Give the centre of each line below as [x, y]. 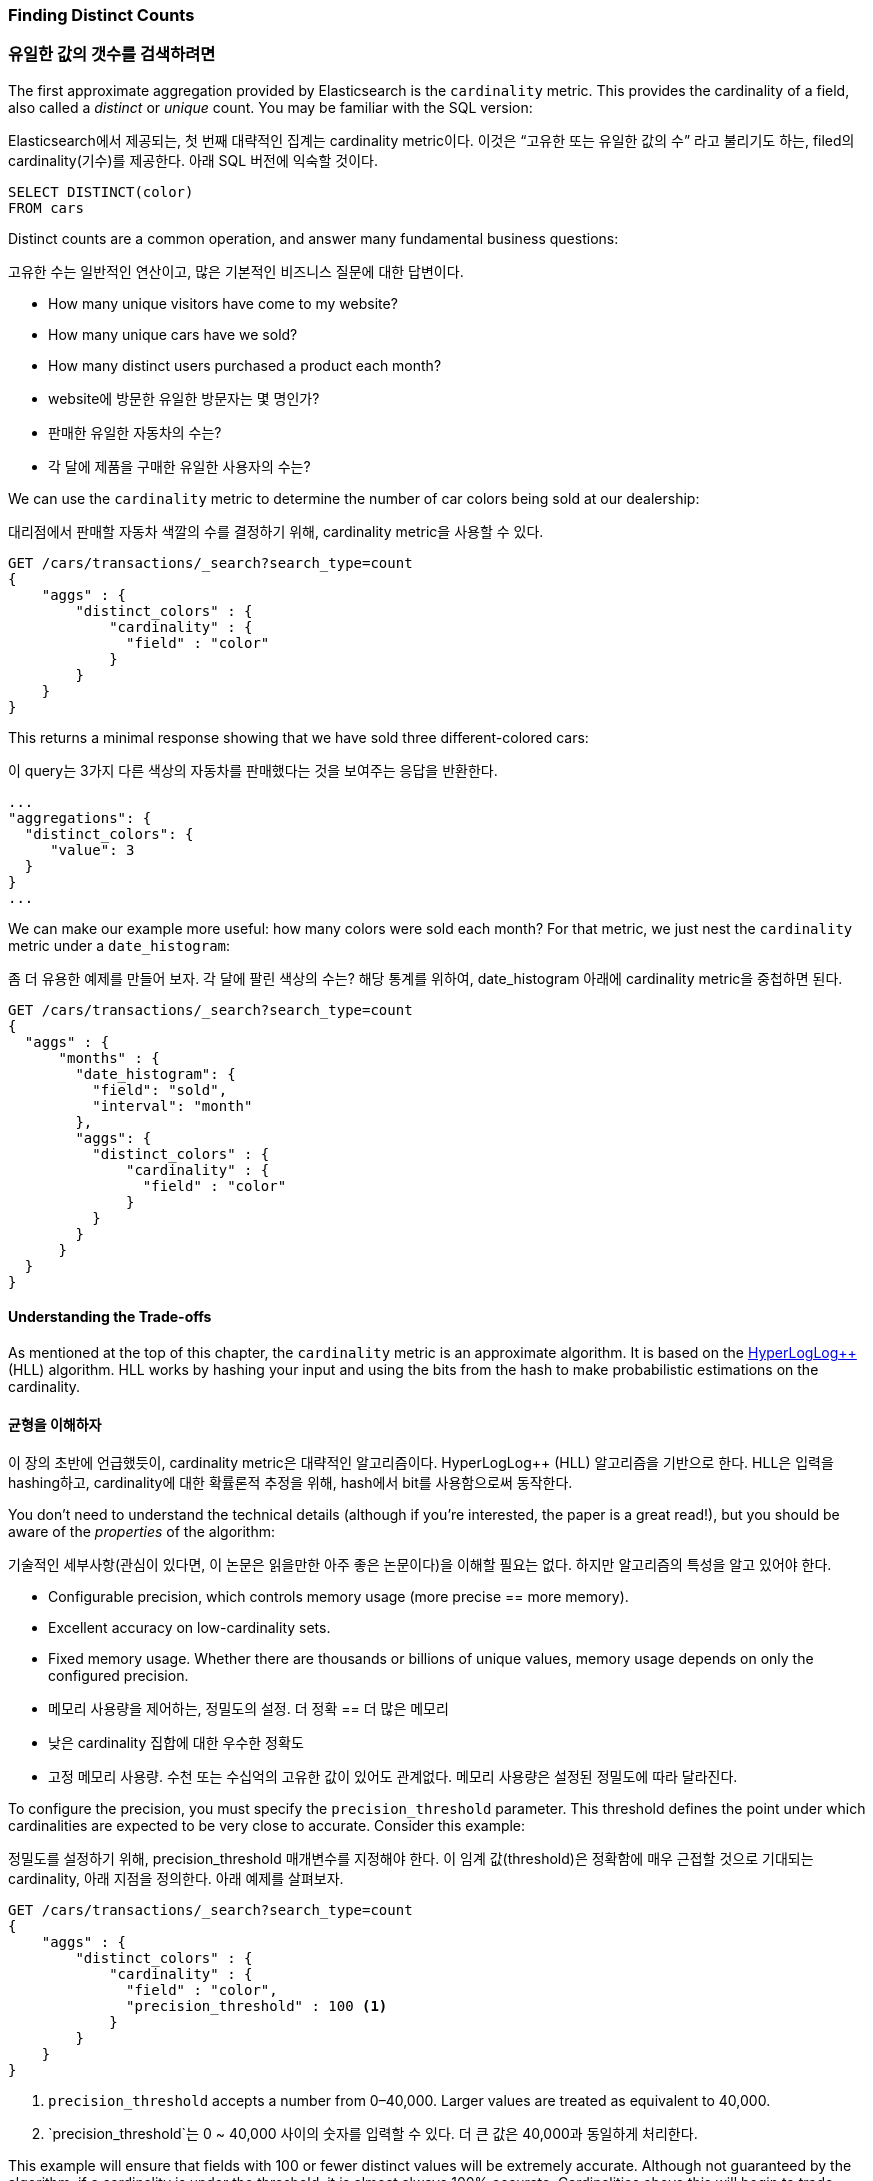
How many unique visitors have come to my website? [223, 303]
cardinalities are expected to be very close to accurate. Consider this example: [267, 1826]
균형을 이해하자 [55, 1424]
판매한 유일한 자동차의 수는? [135, 432]
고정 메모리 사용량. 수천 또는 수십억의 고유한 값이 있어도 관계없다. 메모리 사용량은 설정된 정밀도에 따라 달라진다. [393, 1777]
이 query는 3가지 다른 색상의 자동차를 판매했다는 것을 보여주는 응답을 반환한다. [253, 770]
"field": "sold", [160, 1089]
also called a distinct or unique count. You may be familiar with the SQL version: [270, 107]
